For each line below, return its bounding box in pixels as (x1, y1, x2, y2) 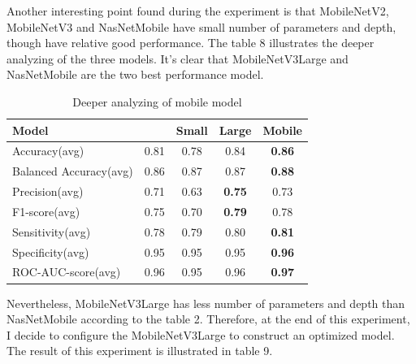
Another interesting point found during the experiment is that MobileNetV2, (6, 2, 389, 19)
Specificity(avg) (12, 243, 89, 260)
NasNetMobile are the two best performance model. (6, 66, 264, 83)
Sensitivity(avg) (12, 223, 91, 240)
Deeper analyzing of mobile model (72, 93, 242, 110)
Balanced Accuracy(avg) (12, 162, 133, 180)
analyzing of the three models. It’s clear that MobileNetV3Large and (6, 50, 349, 67)
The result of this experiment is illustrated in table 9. (6, 342, 273, 359)
